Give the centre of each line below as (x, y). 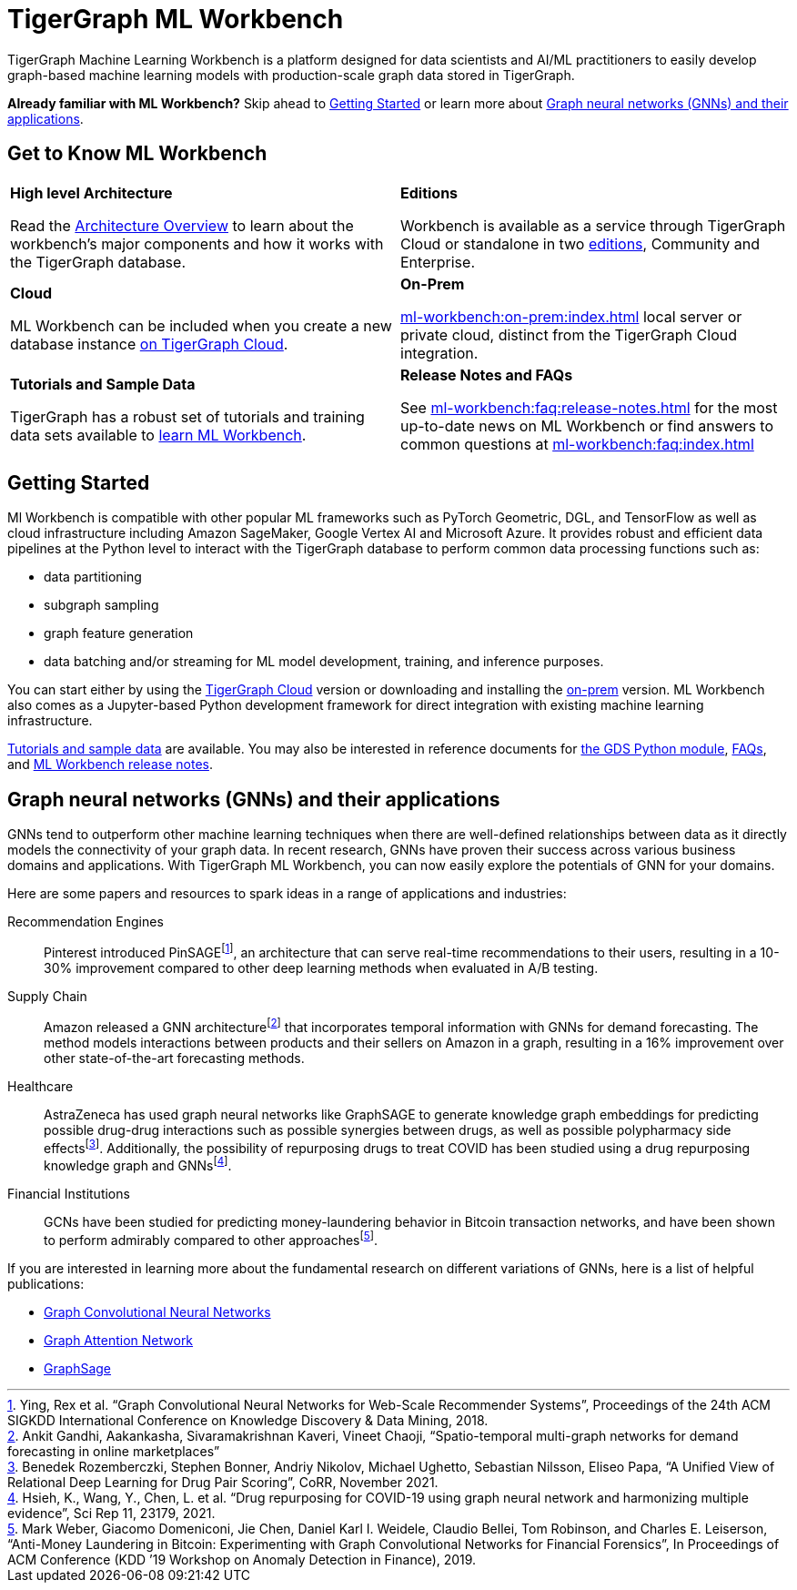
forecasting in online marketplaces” (114, 1451)
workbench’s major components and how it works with (197, 243)
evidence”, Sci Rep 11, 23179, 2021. (111, 1513)
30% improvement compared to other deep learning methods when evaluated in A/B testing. (321, 967)
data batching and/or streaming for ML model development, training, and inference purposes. (324, 662)
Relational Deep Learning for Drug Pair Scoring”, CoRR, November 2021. (223, 1482)
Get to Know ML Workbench (137, 154)
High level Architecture (91, 192)
